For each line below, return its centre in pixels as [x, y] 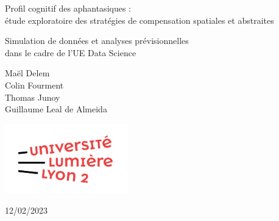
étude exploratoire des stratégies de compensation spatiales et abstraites [139, 20]
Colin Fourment [34, 85]
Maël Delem [27, 73]
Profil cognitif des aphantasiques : [68, 8]
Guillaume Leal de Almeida [56, 109]
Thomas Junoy [33, 97]
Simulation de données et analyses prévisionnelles [97, 41]
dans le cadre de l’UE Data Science [71, 52]
